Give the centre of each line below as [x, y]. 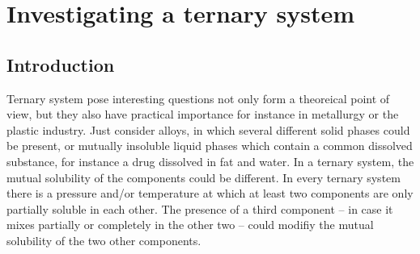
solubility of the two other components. [104, 240]
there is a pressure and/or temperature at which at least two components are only [210, 193]
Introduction [61, 64]
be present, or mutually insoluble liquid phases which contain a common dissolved [210, 146]
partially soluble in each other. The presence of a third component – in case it [200, 208]
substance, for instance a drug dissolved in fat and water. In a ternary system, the [210, 161]
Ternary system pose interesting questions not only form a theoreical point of [198, 98]
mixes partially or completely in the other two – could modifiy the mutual [190, 225]
